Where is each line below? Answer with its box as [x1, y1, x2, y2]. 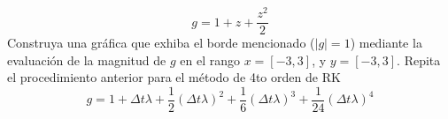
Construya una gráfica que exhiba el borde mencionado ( [7, 33, 315, 52]
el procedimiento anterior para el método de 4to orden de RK [7, 68, 341, 86]
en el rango [180, 50, 241, 69]
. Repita [397, 50, 441, 69]
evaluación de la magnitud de [7, 50, 166, 69]
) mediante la [350, 33, 422, 52]
